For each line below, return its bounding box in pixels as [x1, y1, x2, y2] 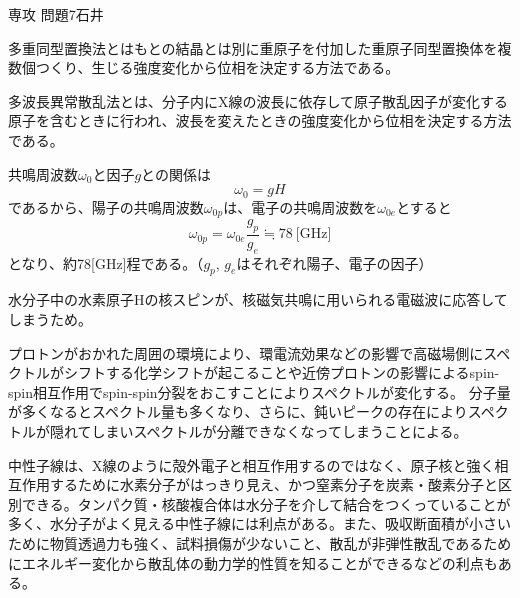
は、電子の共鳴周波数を [223, 196, 378, 217]
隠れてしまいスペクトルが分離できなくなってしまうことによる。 [49, 421, 468, 442]
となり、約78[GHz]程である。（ [8, 252, 204, 273]
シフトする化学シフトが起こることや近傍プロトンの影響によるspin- [63, 362, 500, 383]
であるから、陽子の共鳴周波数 [8, 196, 204, 217]
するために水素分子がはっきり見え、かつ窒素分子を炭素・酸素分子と [49, 474, 498, 495]
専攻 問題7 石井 [8, 4, 104, 24]
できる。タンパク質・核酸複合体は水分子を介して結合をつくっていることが [21, 493, 511, 514]
